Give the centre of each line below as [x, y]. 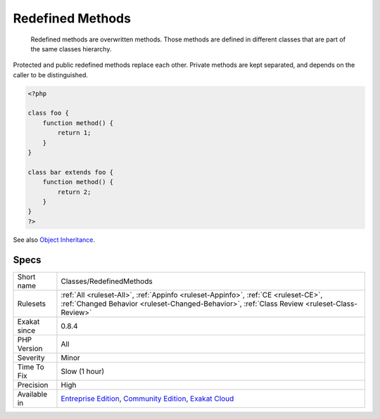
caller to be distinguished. [50, 75]
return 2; [74, 192]
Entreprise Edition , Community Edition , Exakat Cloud [147, 399]
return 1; [74, 133]
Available [32, 394]
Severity [31, 357]
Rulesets [31, 304]
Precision [33, 385]
